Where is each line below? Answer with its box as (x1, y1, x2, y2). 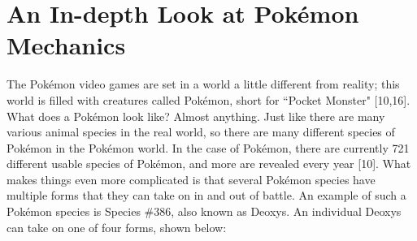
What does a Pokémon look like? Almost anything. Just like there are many (7, 107, 385, 124)
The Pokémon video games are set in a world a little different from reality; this (7, 75, 400, 93)
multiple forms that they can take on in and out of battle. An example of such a (7, 187, 406, 204)
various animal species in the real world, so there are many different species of (7, 123, 395, 140)
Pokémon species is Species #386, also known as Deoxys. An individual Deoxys (7, 203, 402, 220)
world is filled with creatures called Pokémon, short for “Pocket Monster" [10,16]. (7, 91, 410, 108)
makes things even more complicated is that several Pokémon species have (7, 170, 376, 187)
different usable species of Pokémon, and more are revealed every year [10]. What (7, 155, 411, 172)
